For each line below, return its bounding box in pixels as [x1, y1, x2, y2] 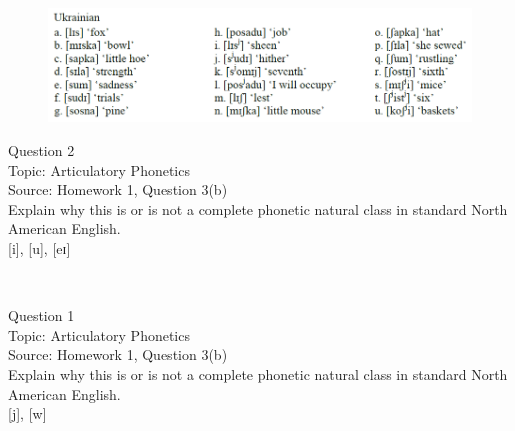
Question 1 [8, 305, 75, 326]
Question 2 [8, 140, 75, 161]
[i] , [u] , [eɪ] [8, 238, 71, 259]
